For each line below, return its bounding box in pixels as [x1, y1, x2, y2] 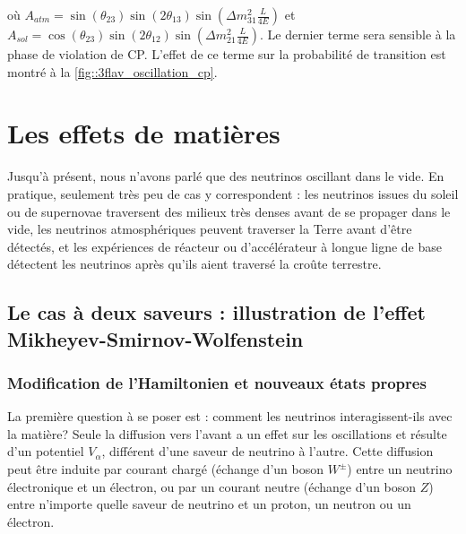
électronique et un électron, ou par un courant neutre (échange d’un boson [7, 477, 417, 495]
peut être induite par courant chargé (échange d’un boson [7, 460, 324, 478]
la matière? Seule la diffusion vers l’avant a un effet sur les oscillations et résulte [7, 424, 447, 443]
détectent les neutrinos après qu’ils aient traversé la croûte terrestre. [7, 254, 382, 273]
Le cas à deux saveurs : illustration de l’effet [7, 298, 426, 326]
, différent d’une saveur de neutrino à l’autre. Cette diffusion [101, 442, 434, 461]
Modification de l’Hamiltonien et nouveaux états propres [7, 371, 427, 393]
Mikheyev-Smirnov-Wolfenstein [7, 324, 304, 352]
